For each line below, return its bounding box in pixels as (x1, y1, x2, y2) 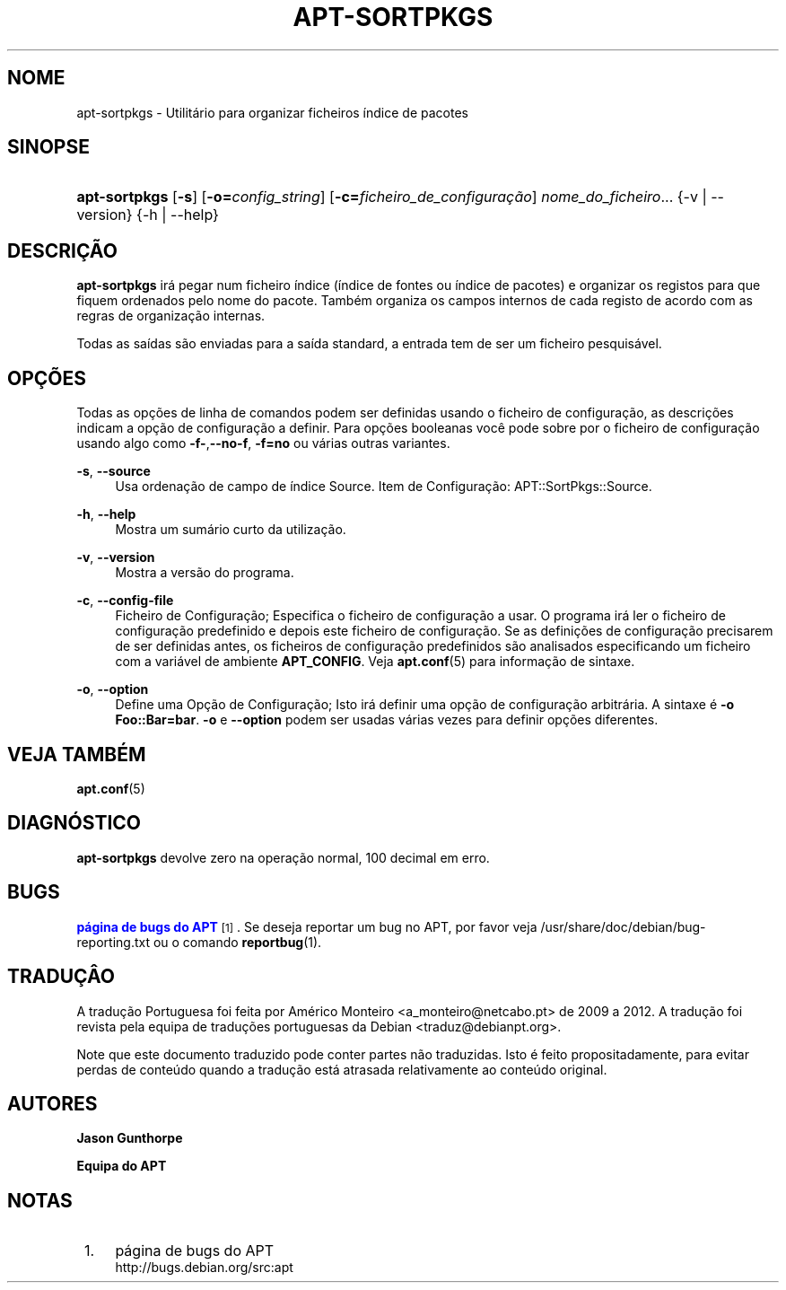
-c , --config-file (76, 592, 174, 609)
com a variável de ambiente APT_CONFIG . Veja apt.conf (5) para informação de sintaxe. (115, 654, 635, 670)
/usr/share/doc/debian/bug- (540, 918, 706, 935)
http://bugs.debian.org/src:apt (115, 1259, 293, 1276)
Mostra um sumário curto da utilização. (115, 522, 346, 538)
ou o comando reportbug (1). (153, 934, 322, 950)
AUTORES (7, 1092, 98, 1115)
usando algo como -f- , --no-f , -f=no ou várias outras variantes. (76, 435, 450, 452)
